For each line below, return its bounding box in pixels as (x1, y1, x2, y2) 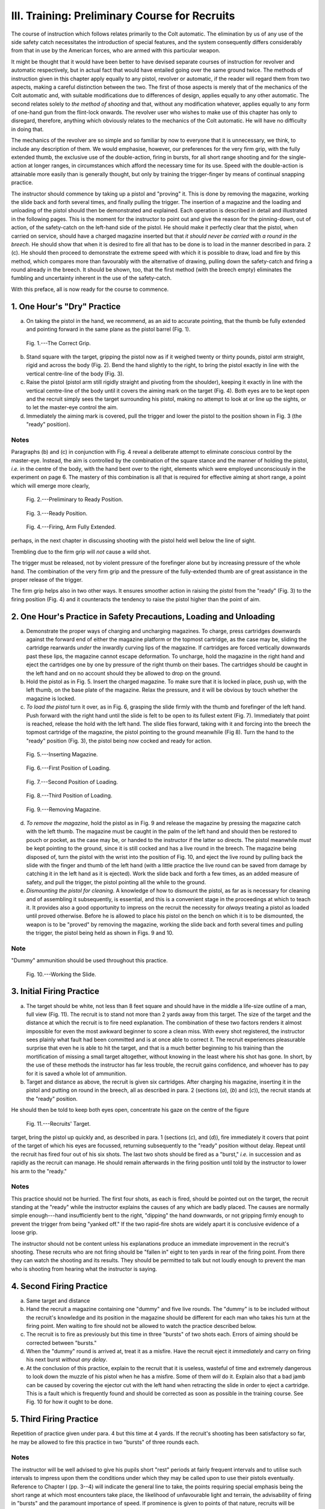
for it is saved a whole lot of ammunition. (26, 1070, 127, 1077)
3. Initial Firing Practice (11, 986, 99, 997)
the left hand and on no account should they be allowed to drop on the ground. (26, 669, 221, 677)
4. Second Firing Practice (11, 1281, 108, 1291)
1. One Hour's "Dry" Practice (11, 301, 121, 311)
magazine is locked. (26, 695, 76, 702)
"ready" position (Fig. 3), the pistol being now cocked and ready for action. (26, 737, 212, 744)
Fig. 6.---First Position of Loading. (26, 764, 111, 772)
